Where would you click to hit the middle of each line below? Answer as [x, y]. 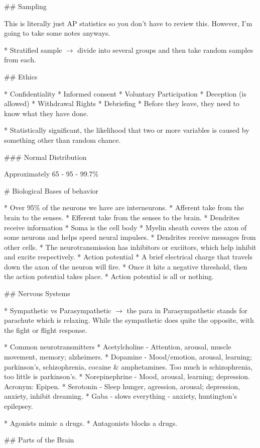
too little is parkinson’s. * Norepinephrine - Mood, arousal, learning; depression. [127, 376]
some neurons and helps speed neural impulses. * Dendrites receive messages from [130, 237]
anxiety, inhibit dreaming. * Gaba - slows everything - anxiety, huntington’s [121, 396]
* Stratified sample [33, 50]
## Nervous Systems [37, 293]
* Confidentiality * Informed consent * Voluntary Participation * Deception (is [125, 93]
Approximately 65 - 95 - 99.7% [51, 174]
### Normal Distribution [45, 157]
